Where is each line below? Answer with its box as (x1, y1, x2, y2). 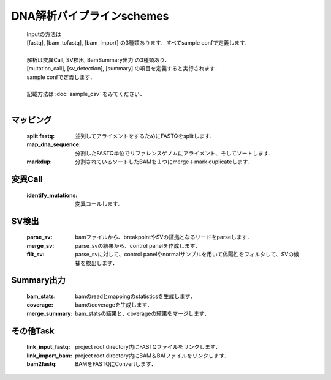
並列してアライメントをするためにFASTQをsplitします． (75, 132, 216, 140)
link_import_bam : (26, 352, 73, 359)
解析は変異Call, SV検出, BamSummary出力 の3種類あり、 (26, 56, 170, 64)
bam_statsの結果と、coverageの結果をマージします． (75, 310, 210, 317)
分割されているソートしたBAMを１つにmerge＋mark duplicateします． (75, 158, 254, 165)
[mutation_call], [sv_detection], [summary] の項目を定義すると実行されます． (26, 65, 221, 72)
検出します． (85, 259, 118, 266)
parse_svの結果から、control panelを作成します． (75, 242, 200, 249)
